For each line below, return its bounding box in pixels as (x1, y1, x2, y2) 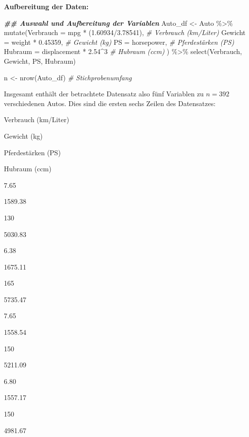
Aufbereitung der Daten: (4, 1, 89, 11)
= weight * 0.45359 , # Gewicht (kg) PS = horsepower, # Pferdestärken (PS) (4, 36, 234, 47)
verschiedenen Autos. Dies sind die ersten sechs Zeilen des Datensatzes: (4, 98, 216, 108)
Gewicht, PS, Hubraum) (4, 55, 76, 66)
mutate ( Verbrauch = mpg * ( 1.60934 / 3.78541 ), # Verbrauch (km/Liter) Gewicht (4, 27, 246, 37)
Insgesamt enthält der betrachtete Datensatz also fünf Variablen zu (4, 89, 204, 99)
